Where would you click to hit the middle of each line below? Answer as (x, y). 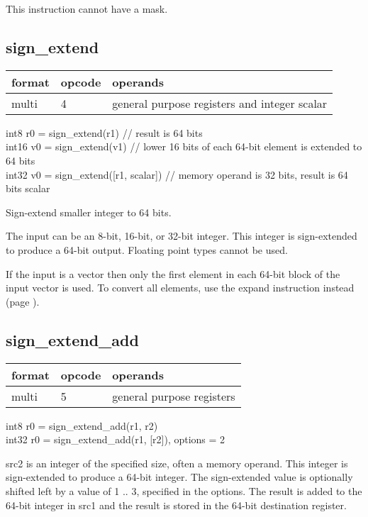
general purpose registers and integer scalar (220, 103)
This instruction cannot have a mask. (87, 9)
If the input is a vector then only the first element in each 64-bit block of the (173, 273)
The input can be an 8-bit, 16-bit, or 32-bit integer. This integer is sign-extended (182, 236)
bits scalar (28, 188)
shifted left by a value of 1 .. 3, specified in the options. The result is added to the (184, 490)
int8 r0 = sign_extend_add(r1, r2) (82, 425)
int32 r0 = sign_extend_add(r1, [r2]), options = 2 (116, 439)
